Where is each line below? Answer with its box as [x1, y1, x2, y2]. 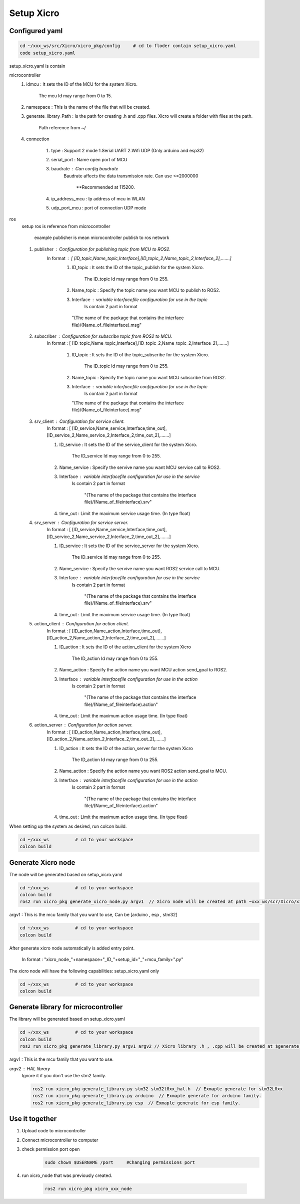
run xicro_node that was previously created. [21, 1172, 112, 1178]
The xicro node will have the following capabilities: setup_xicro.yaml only [9, 968, 159, 974]
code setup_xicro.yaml [19, 50, 75, 56]
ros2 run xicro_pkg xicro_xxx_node [44, 1185, 132, 1191]
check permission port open [21, 1146, 80, 1152]
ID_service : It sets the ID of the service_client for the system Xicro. [59, 441, 197, 447]
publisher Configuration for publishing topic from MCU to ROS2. [34, 246, 171, 252]
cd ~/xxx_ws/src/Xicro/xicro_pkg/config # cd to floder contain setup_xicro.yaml [19, 43, 236, 49]
